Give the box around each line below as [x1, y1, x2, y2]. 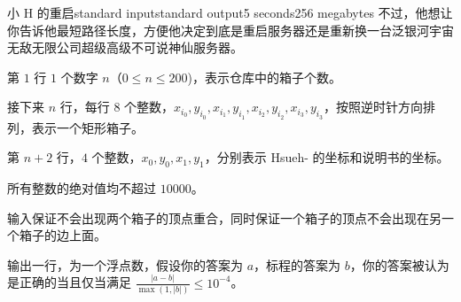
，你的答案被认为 [349, 255, 449, 274]
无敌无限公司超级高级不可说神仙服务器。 [7, 38, 243, 57]
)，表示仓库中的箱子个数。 [187, 67, 341, 86]
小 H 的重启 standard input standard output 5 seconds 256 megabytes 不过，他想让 [7, 4, 453, 21]
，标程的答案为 [254, 255, 341, 274]
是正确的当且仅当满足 [7, 273, 131, 291]
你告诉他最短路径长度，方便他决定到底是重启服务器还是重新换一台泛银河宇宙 [7, 20, 454, 39]
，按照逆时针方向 [324, 97, 424, 116]
